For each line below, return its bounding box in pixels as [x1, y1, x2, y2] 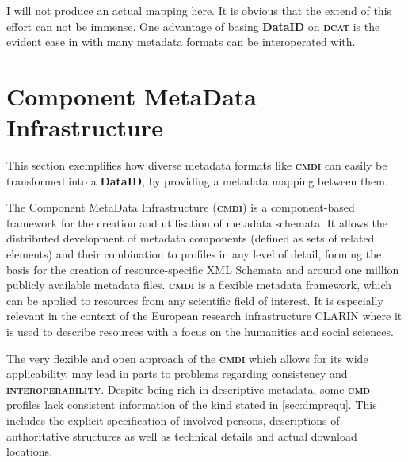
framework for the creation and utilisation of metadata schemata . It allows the [6, 214, 388, 231]
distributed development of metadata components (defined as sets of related [6, 230, 375, 246]
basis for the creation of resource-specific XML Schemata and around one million [6, 261, 399, 277]
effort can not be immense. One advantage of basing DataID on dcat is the [6, 17, 380, 34]
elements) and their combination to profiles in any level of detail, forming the [6, 246, 382, 262]
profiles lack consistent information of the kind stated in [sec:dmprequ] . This [6, 396, 377, 413]
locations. [6, 443, 53, 460]
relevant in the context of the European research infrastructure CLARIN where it [6, 307, 402, 324]
